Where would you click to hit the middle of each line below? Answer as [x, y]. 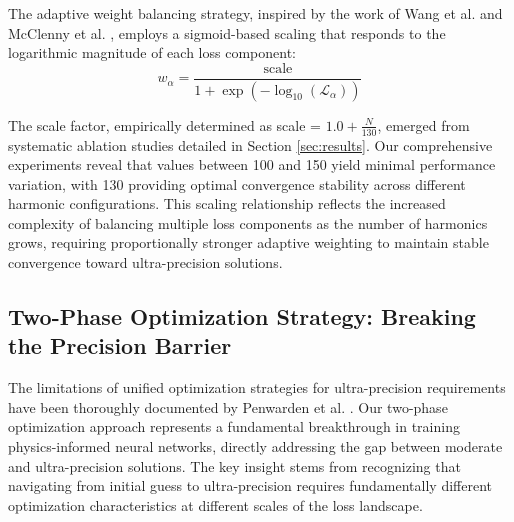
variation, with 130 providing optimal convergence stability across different [237, 183]
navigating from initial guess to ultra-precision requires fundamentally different [250, 485]
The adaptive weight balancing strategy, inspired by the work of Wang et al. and [255, 13]
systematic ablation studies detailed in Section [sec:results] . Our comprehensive [250, 144]
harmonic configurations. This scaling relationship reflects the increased [227, 203]
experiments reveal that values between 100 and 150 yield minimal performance [252, 164]
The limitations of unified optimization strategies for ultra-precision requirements [257, 387]
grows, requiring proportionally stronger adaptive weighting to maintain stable [248, 242]
